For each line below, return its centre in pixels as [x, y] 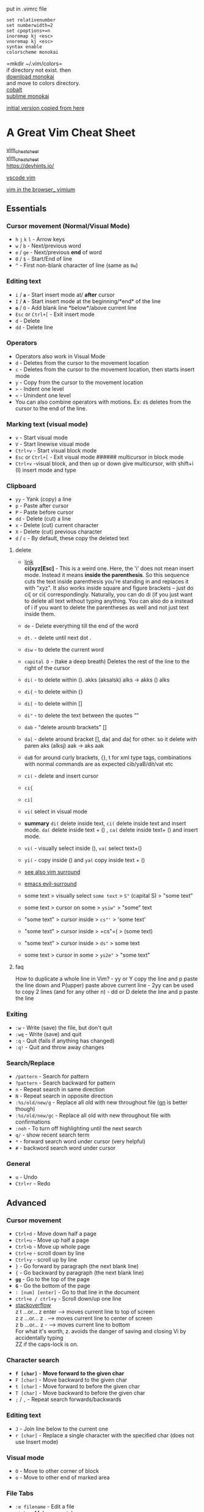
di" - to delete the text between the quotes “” [82, 715]
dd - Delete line [34, 327]
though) [25, 1109]
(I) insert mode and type [46, 470]
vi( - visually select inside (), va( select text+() [83, 848]
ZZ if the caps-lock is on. [47, 1344]
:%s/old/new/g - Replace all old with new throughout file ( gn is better [101, 1102]
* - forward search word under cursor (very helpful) [80, 1141]
